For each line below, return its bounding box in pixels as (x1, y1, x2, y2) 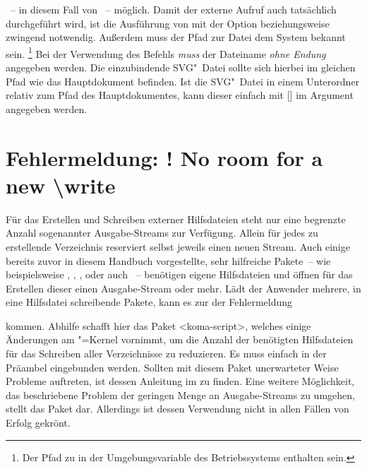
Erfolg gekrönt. (6, 415, 71, 430)
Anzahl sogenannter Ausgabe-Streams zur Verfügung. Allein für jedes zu (6, 225, 318, 240)
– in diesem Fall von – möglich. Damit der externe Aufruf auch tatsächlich (10, 2, 337, 16)
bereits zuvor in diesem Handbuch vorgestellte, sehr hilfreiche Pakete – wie (6, 253, 331, 268)
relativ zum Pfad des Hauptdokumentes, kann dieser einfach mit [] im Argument (6, 88, 354, 102)
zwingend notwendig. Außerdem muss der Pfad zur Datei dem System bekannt (6, 30, 346, 44)
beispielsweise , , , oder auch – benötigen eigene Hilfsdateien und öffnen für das (6, 267, 353, 282)
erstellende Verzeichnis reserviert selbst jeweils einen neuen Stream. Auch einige (6, 239, 350, 254)
